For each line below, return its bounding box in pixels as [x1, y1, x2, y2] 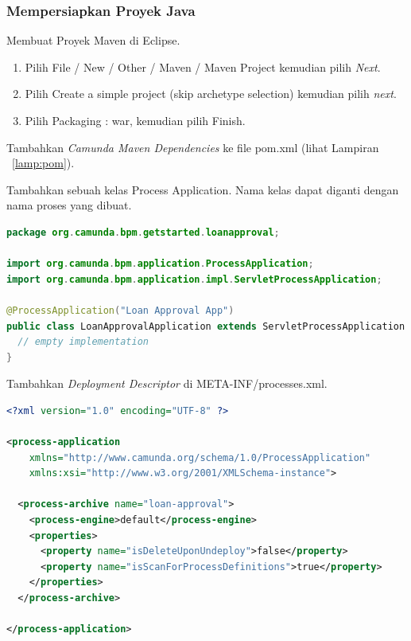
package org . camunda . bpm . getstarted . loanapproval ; [6, 226, 280, 238]
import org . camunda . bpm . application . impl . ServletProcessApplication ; [6, 273, 382, 285]
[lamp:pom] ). [12, 154, 75, 171]
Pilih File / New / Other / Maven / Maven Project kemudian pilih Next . [25, 58, 381, 75]
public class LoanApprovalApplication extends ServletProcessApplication [6, 320, 405, 332]
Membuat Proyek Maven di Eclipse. [6, 32, 180, 49]
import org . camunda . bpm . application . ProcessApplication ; [6, 258, 314, 270]
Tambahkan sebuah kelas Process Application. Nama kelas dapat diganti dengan [6, 181, 399, 197]
